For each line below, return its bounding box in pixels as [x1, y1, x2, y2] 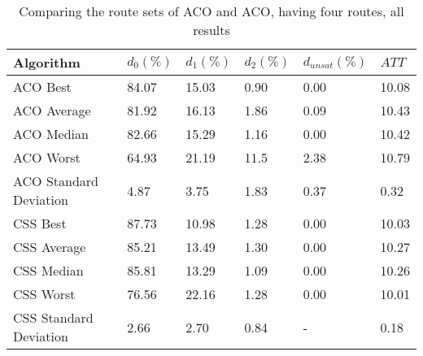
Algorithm [13, 53, 81, 72]
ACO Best [13, 77, 72, 96]
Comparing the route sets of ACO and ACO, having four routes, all [19, 2, 404, 20]
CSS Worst [13, 284, 76, 303]
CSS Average [13, 237, 86, 256]
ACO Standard [13, 171, 98, 190]
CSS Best [13, 214, 67, 232]
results [193, 20, 230, 39]
